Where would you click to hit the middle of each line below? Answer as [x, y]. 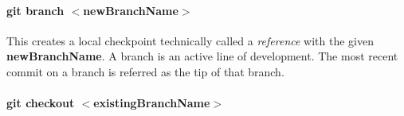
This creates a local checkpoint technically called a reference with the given [190, 40]
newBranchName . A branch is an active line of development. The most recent [202, 56]
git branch [35, 10]
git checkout [41, 103]
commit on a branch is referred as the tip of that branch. [145, 71]
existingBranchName [152, 103]
